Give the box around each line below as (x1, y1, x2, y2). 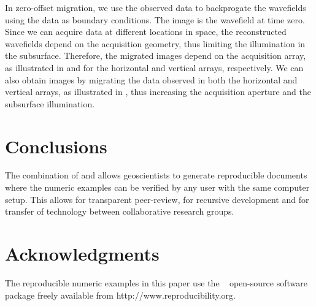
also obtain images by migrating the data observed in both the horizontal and (5, 73, 298, 86)
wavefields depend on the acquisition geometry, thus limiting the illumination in (5, 37, 306, 50)
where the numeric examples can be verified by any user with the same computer (5, 181, 310, 194)
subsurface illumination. (5, 97, 95, 110)
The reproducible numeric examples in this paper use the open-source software (5, 276, 307, 289)
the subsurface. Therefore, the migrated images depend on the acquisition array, (5, 49, 306, 62)
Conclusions (5, 133, 107, 158)
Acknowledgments (5, 241, 160, 266)
